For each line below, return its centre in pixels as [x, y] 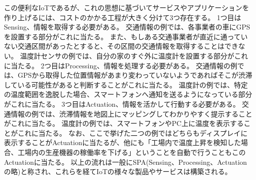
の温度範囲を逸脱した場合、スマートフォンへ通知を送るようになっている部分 [128, 94]
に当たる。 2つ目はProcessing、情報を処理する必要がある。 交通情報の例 [121, 65]
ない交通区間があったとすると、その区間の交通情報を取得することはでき [121, 46]
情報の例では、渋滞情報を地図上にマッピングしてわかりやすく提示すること [131, 113]
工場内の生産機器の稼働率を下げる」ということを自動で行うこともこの [131, 152]
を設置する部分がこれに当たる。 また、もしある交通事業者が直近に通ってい [126, 36]
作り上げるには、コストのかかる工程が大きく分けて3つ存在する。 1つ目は [123, 17]
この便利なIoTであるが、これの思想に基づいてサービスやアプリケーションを [127, 7]
